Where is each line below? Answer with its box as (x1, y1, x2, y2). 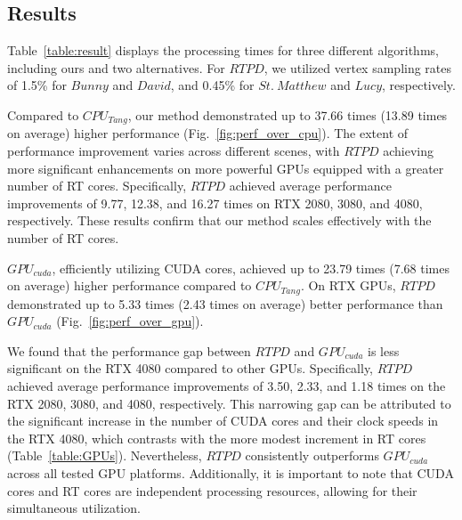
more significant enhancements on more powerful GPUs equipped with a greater (7, 158, 444, 177)
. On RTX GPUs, (300, 276, 396, 295)
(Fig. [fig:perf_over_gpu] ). (56, 312, 204, 330)
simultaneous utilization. (7, 499, 141, 517)
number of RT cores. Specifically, (7, 176, 187, 195)
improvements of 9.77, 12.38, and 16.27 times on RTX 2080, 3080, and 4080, (7, 193, 423, 212)
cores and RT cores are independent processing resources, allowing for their (7, 481, 417, 500)
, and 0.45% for (170, 76, 255, 94)
